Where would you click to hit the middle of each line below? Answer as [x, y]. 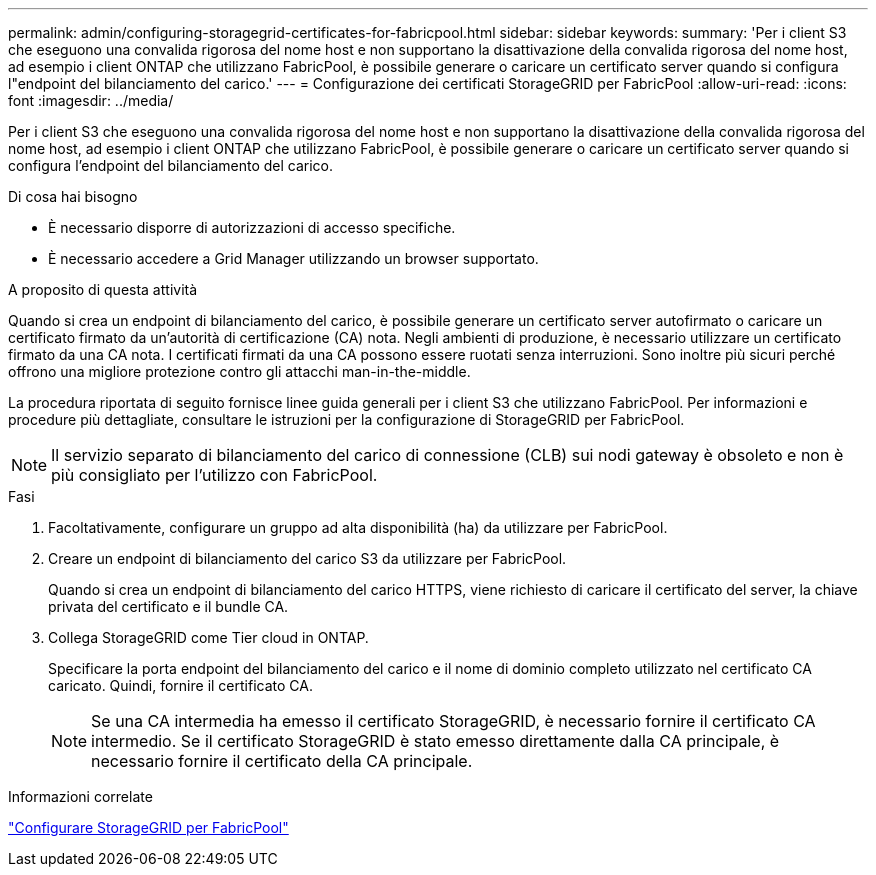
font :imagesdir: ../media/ [91, 100]
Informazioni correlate [80, 796]
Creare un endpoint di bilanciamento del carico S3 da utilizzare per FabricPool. [307, 558]
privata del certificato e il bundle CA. [168, 606]
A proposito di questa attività [103, 289]
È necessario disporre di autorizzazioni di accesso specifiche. [252, 227]
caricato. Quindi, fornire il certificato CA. [180, 685]
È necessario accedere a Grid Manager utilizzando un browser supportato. [293, 258]
